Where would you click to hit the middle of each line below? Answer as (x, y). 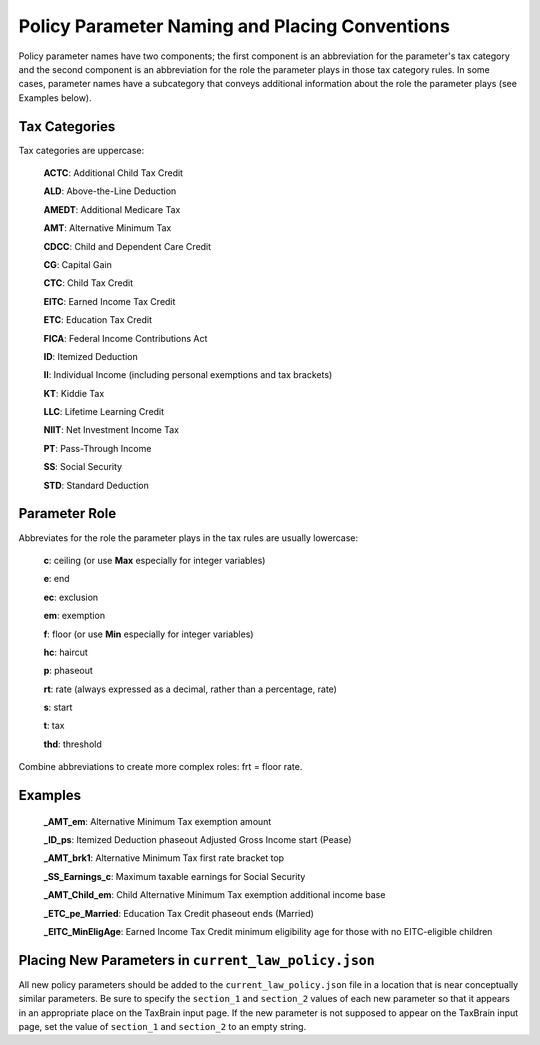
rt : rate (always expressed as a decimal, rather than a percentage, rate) (190, 689)
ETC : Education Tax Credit (97, 320)
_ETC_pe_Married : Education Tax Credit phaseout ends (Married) (179, 913)
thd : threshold (72, 744)
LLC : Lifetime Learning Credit (104, 412)
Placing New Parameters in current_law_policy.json (196, 960)
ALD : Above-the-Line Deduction (110, 191)
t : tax (54, 726)
